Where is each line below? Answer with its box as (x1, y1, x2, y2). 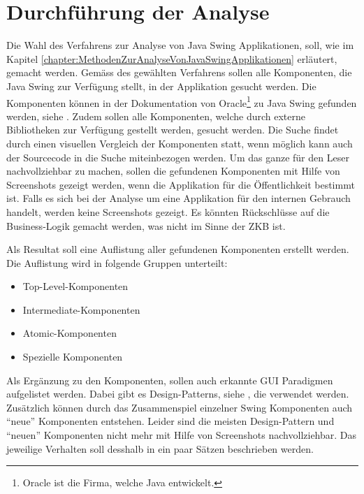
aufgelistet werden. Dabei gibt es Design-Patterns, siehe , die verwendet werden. (6, 386, 349, 401)
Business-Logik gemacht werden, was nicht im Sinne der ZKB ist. (6, 218, 286, 233)
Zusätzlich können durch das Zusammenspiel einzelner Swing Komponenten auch (6, 400, 353, 414)
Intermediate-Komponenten (22, 302, 140, 317)
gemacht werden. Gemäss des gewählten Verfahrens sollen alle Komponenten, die (6, 65, 352, 80)
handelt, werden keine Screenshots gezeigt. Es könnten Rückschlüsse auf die (6, 204, 330, 219)
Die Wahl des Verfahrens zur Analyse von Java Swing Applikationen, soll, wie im (6, 38, 354, 52)
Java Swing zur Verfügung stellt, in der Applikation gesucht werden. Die (6, 78, 316, 93)
